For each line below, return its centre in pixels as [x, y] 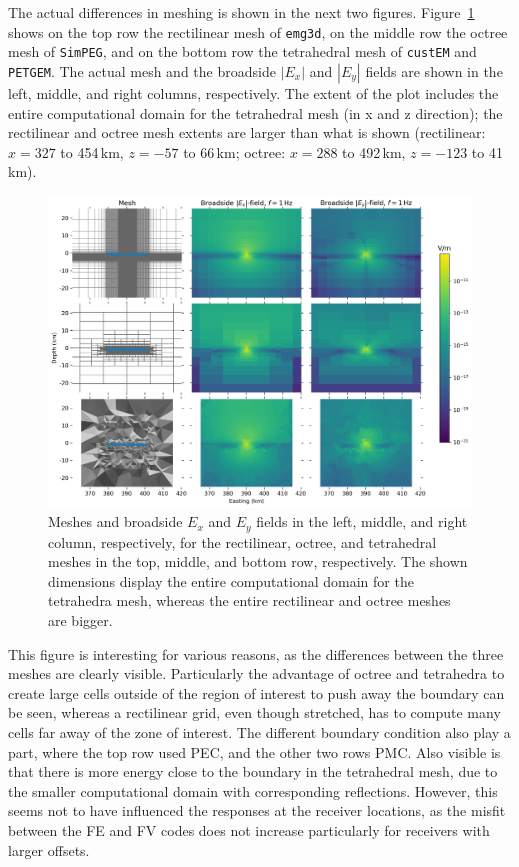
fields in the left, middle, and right [362, 521]
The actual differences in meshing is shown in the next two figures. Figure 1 [241, 12]
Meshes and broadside [115, 521]
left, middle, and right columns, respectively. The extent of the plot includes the [253, 92]
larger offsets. [49, 849]
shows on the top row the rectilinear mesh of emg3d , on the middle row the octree [258, 31]
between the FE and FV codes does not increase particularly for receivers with [249, 830]
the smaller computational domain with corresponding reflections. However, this [253, 790]
